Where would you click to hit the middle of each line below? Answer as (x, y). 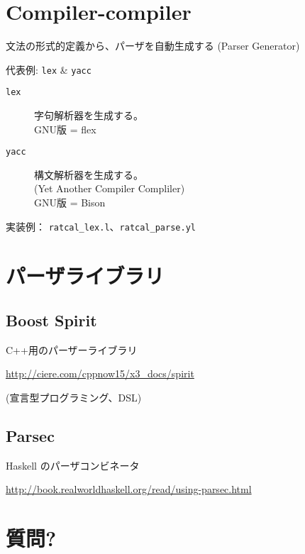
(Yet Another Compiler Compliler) (110, 188)
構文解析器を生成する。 (89, 174)
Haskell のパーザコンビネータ (73, 465)
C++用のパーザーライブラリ (72, 349)
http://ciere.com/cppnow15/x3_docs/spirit (100, 373)
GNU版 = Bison (70, 203)
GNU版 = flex (65, 129)
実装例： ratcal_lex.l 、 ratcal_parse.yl (101, 226)
